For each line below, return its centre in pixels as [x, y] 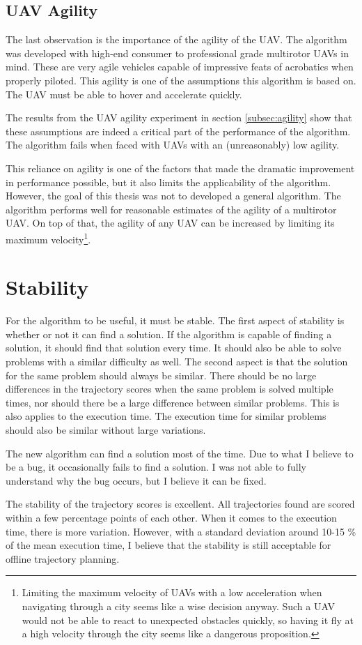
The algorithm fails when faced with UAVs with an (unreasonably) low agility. [173, 145]
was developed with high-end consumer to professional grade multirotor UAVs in [177, 53]
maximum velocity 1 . [48, 238]
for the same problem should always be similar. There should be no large [161, 375]
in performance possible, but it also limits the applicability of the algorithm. [168, 182]
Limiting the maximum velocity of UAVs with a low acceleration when [172, 592]
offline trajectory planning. [63, 558]
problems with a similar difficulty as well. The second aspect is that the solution [177, 362]
